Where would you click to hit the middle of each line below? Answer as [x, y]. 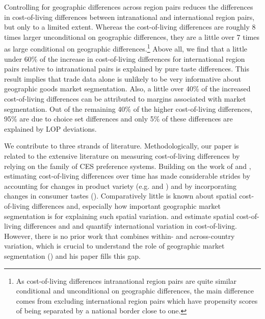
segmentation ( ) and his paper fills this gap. [72, 255]
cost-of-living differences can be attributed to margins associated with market [125, 99]
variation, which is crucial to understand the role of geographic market [114, 246]
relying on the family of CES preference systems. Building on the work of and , [128, 166]
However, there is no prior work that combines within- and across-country [120, 236]
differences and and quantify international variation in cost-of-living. [130, 226]
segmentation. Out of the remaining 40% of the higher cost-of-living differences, [128, 108]
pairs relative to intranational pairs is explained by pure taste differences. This [127, 69]
